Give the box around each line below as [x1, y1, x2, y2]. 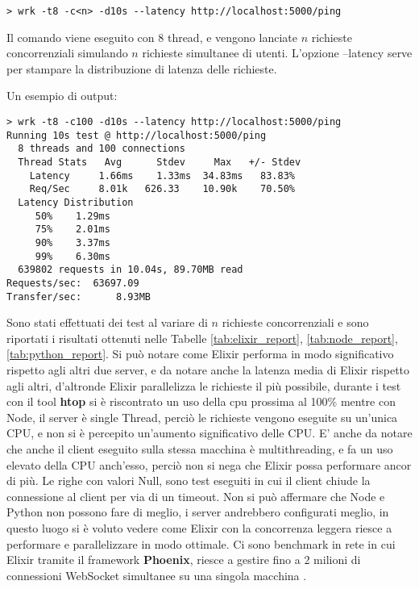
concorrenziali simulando [6, 44, 128, 61]
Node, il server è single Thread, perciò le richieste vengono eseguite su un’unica [6, 408, 398, 425]
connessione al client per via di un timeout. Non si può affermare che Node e [6, 487, 385, 504]
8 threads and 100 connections [18, 143, 185, 155]
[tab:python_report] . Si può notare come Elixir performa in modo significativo [6, 345, 394, 362]
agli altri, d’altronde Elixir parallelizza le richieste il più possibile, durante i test [6, 377, 401, 394]
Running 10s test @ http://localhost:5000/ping [6, 129, 267, 141]
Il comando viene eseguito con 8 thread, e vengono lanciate [6, 28, 297, 45]
